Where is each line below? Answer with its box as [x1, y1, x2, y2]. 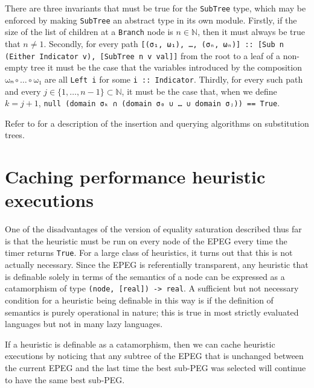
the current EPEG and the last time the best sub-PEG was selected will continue [5, 361, 306, 374]
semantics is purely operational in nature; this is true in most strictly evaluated [5, 305, 299, 318]
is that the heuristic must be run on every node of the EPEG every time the [5, 234, 287, 247]
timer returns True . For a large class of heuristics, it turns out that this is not [5, 246, 293, 259]
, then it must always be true [197, 25, 306, 38]
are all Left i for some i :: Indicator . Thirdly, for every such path [44, 72, 303, 85]
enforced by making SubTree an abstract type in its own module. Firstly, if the [5, 13, 297, 26]
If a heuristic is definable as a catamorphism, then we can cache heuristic [5, 337, 275, 350]
